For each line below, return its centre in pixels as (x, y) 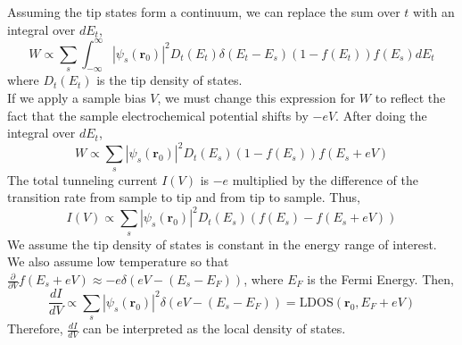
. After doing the (381, 115)
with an (434, 12)
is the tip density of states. (169, 80)
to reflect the (410, 98)
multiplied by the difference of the (325, 179)
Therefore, (35, 328)
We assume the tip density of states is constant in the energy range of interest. (222, 244)
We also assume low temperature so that (118, 261)
